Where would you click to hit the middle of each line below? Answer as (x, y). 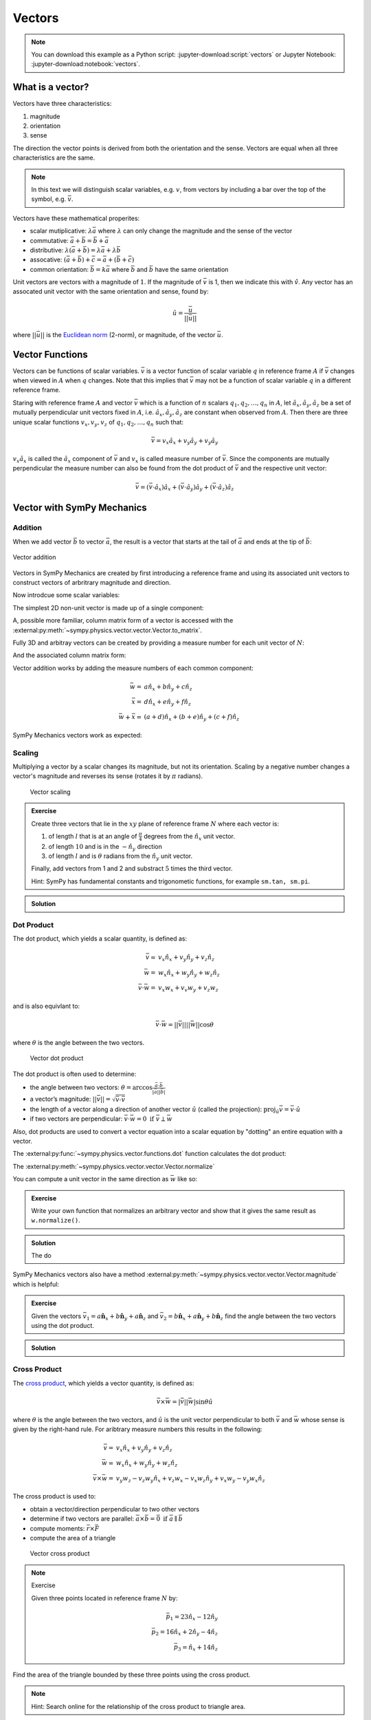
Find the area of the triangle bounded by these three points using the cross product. (132, 1675)
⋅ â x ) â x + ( (167, 488)
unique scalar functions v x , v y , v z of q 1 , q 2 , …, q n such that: (98, 423)
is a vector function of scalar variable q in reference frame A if (235, 371)
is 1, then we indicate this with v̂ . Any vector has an (281, 282)
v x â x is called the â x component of (63, 460)
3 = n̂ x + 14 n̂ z (198, 1648)
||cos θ (205, 1024)
